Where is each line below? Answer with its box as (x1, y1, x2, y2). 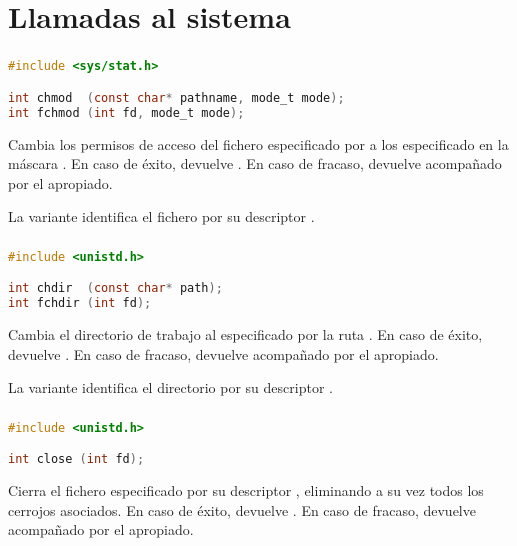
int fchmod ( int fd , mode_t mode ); (8, 105, 245, 120)
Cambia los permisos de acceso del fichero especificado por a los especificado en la (8, 133, 509, 154)
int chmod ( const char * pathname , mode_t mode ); (8, 90, 345, 105)
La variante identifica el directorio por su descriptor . (8, 377, 333, 398)
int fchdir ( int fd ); (8, 296, 152, 311)
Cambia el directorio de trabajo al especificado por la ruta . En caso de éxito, (8, 324, 483, 345)
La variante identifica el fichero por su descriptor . (8, 206, 315, 227)
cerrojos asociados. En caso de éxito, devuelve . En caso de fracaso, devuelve (8, 499, 476, 520)
